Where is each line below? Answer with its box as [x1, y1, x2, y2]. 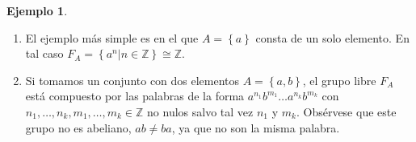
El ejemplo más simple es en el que [25, 29, 199, 46]
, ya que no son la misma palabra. [171, 119, 340, 136]
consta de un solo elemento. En [255, 29, 410, 46]
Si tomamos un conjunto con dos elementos [25, 71, 240, 88]
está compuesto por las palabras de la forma [25, 87, 245, 104]
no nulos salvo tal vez [147, 103, 254, 120]
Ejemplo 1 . [6, 2, 68, 18]
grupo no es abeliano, [25, 119, 132, 136]
